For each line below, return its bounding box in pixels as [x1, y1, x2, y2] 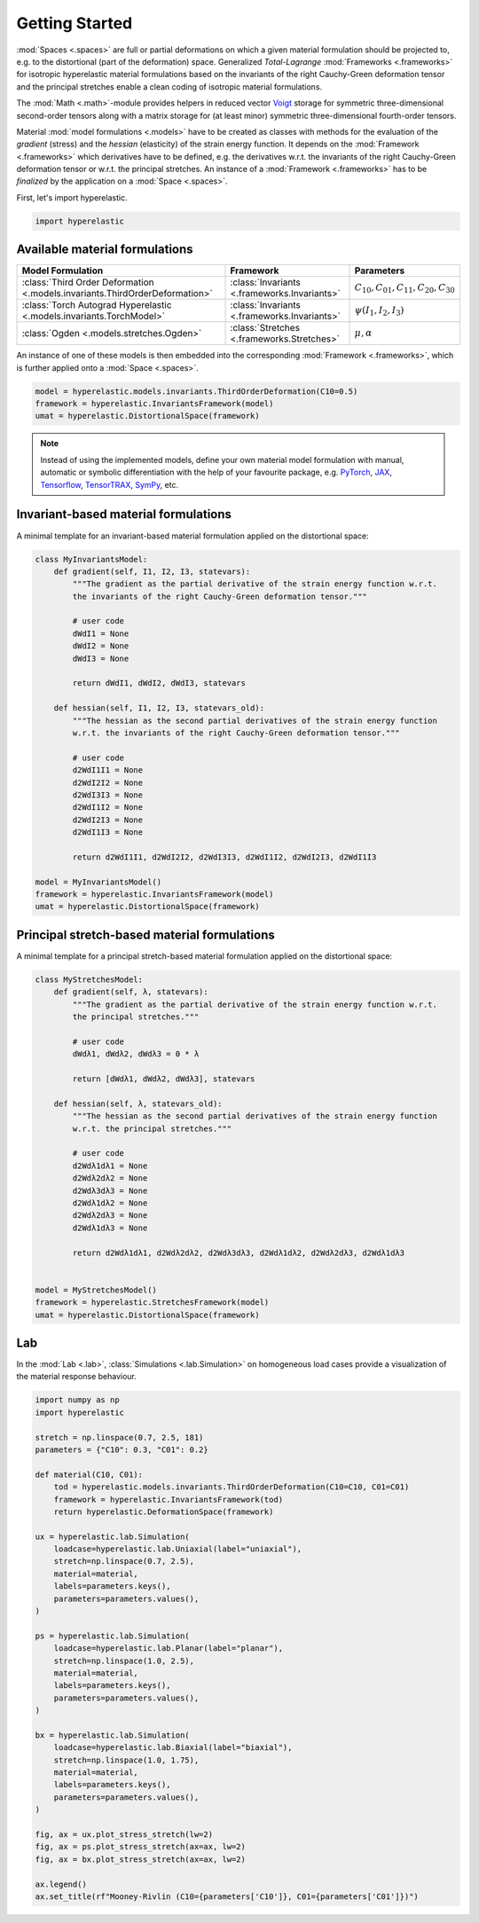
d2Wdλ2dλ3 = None [72, 1211, 148, 1221]
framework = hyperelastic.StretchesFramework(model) [35, 1298, 270, 1307]
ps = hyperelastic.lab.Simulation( [35, 1630, 190, 1641]
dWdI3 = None [72, 653, 130, 663]
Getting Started [16, 13, 133, 33]
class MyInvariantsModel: [35, 554, 148, 564]
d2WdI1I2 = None [72, 803, 144, 812]
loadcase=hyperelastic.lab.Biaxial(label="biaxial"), [53, 1743, 293, 1753]
